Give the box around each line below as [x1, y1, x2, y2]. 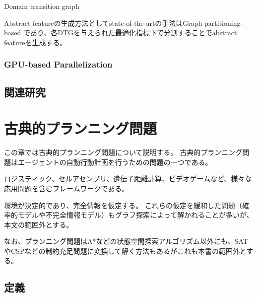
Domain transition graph [4, 1, 79, 11]
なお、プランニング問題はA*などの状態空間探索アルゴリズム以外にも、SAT [4, 236, 248, 246]
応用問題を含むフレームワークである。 [4, 183, 129, 193]
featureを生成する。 [4, 37, 67, 47]
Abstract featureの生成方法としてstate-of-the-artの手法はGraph [4, 17, 202, 28]
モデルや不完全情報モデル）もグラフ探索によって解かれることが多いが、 [17, 210, 254, 220]
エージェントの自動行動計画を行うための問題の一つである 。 [17, 156, 212, 167]
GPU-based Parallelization [4, 58, 113, 71]
